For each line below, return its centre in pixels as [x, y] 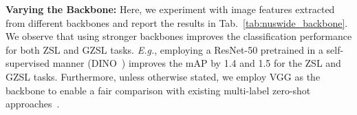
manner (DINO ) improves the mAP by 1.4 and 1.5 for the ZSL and [197, 63]
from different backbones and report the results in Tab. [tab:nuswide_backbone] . [177, 22]
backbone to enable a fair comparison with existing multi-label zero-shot [158, 90]
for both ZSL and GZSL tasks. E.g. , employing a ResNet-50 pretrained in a [164, 49]
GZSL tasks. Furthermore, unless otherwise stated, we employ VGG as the [163, 76]
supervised [28, 63]
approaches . [33, 104]
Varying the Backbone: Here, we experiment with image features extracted [170, 9]
